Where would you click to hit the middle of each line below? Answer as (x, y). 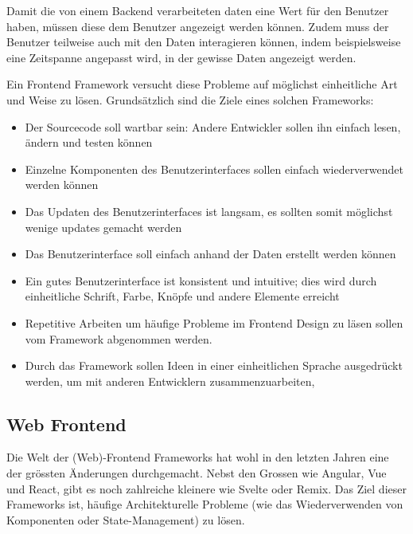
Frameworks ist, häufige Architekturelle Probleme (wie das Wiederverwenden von (205, 504)
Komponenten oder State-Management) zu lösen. (126, 519)
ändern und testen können (89, 142)
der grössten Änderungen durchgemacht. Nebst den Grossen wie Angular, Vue (197, 473)
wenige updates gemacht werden (103, 227)
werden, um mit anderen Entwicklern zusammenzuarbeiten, (170, 381)
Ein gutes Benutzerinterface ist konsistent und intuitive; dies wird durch (201, 280)
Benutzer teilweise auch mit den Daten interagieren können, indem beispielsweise (204, 42)
